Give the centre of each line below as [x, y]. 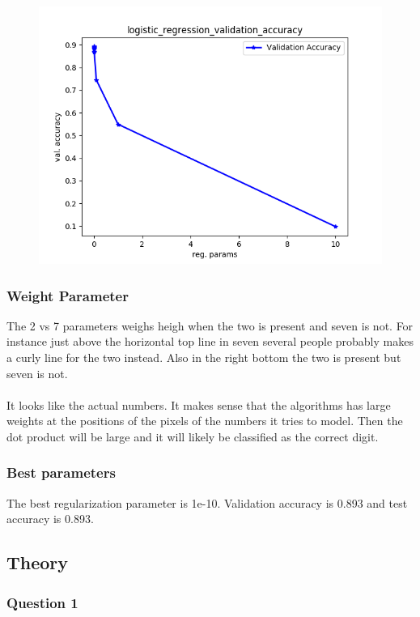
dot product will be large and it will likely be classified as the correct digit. [193, 436]
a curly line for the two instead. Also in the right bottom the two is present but [204, 357]
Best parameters [61, 472]
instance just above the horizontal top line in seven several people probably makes [210, 341]
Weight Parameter [68, 295]
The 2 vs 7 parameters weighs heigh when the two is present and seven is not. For [210, 325]
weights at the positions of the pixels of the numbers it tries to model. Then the [205, 421]
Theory [38, 562]
